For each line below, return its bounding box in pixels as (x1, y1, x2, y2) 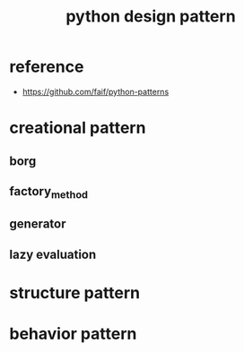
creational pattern (9, 118, 146, 138)
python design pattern (65, 6, 236, 27)
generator (9, 217, 66, 232)
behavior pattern (9, 324, 137, 344)
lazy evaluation (9, 246, 97, 262)
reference (9, 56, 84, 77)
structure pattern (9, 283, 141, 304)
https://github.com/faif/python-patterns (22, 86, 170, 97)
